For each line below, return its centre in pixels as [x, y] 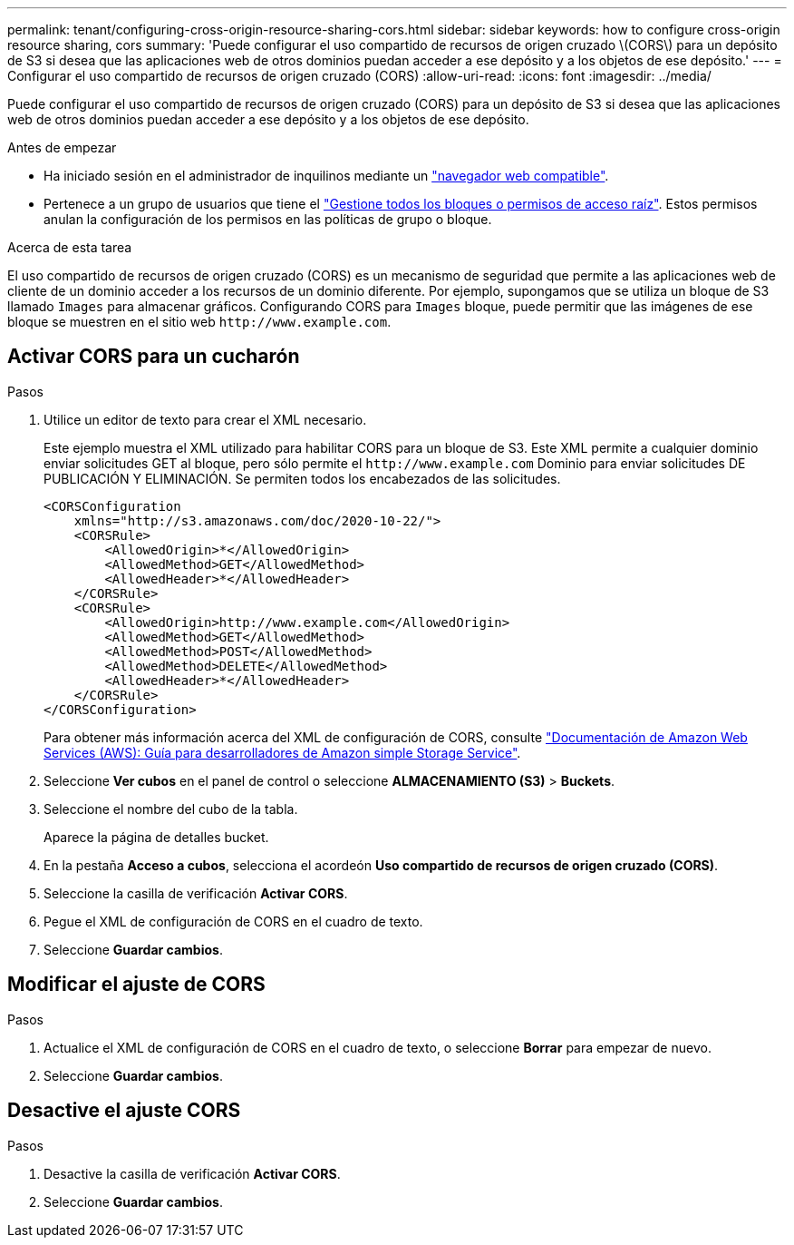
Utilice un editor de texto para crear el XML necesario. [205, 419]
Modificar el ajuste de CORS [136, 985]
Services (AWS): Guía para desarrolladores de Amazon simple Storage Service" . [282, 752]
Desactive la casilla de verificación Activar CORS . [192, 1173]
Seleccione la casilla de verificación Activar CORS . [196, 893]
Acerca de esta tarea [70, 247]
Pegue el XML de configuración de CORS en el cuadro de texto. [233, 921]
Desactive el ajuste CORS [124, 1111]
